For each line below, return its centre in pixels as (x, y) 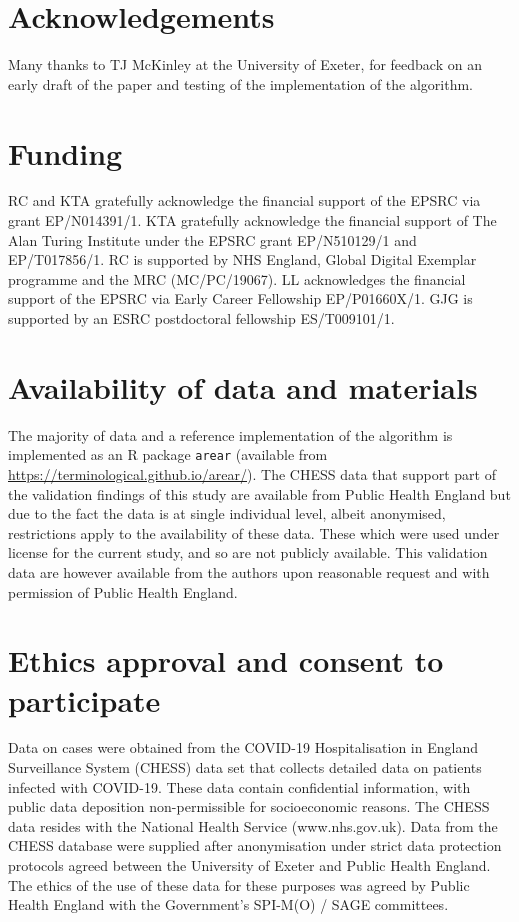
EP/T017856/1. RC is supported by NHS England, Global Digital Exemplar (242, 259)
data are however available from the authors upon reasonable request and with (249, 571)
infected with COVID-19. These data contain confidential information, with (239, 786)
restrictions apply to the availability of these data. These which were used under (254, 532)
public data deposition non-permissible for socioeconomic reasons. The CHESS (249, 806)
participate (84, 699)
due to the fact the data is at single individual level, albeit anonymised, (227, 513)
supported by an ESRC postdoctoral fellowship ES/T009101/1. (201, 318)
